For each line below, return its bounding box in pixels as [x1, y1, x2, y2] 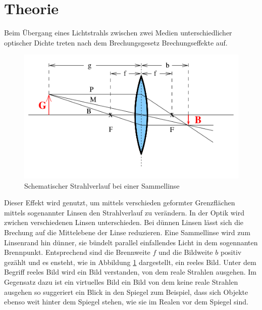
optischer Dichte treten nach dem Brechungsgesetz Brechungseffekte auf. [4, 37, 228, 48]
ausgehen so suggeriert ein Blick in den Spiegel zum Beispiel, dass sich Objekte [4, 286, 248, 297]
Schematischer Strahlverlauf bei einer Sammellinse [24, 180, 180, 191]
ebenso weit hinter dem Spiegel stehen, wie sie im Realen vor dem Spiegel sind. [4, 296, 248, 307]
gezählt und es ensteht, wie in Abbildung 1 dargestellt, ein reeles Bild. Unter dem [4, 256, 256, 267]
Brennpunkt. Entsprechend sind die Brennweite [4, 247, 150, 257]
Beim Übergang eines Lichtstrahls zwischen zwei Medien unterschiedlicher [4, 27, 232, 38]
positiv [220, 247, 242, 257]
